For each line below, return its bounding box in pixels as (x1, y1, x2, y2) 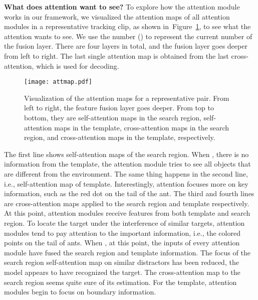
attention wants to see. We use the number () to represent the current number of (4, 31, 252, 41)
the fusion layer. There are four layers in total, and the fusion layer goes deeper (4, 41, 247, 51)
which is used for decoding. (36, 60, 119, 71)
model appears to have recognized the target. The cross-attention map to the (4, 266, 240, 277)
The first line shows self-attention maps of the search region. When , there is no (4, 148, 249, 159)
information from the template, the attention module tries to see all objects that (4, 159, 251, 169)
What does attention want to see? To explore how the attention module (4, 2, 240, 12)
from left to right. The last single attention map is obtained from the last (4, 50, 229, 61)
